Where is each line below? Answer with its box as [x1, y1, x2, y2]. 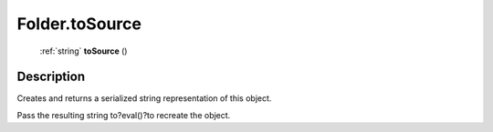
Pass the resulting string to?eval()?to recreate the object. [16, 109, 231, 120]
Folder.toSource [16, 14, 142, 34]
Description [16, 69, 86, 85]
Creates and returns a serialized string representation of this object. [16, 93, 272, 104]
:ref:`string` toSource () [39, 46, 128, 56]
